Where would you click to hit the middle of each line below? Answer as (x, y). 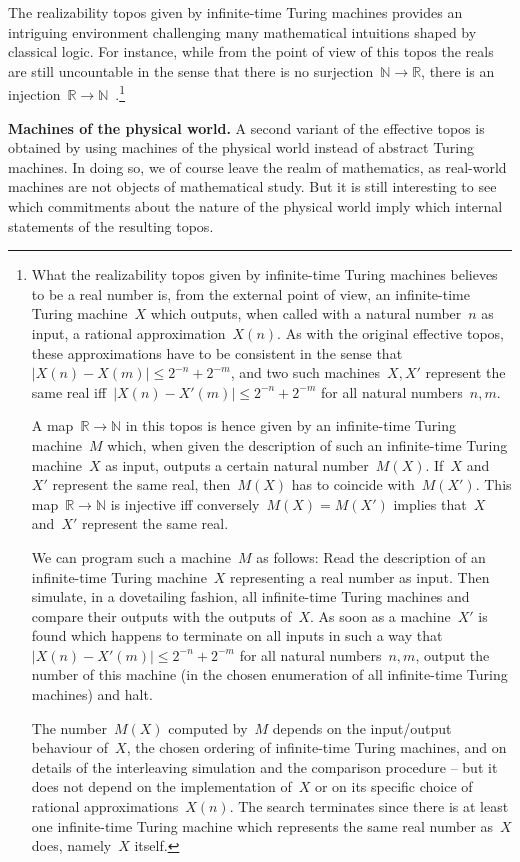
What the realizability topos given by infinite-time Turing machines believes (264, 274)
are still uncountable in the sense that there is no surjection (191, 70)
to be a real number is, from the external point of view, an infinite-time (250, 293)
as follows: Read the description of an (371, 556)
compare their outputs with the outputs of (161, 615)
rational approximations (105, 806)
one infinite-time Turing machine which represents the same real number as (262, 825)
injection (34, 94)
